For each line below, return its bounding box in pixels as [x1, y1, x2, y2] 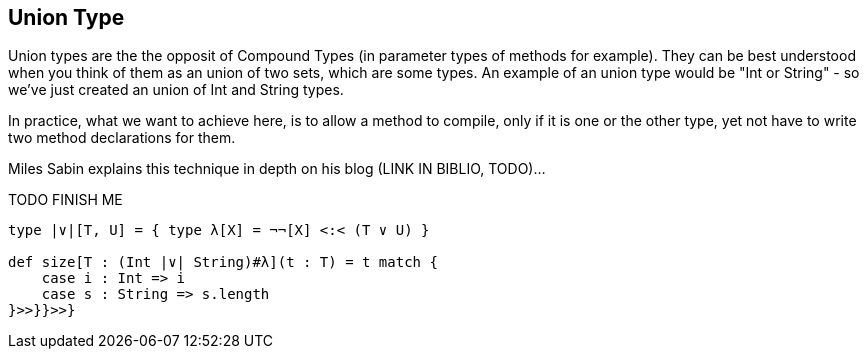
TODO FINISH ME [8, 191, 123, 209]
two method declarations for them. [8, 129, 236, 147]
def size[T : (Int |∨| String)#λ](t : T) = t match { [8, 254, 438, 271]
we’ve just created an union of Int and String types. [8, 81, 344, 99]
